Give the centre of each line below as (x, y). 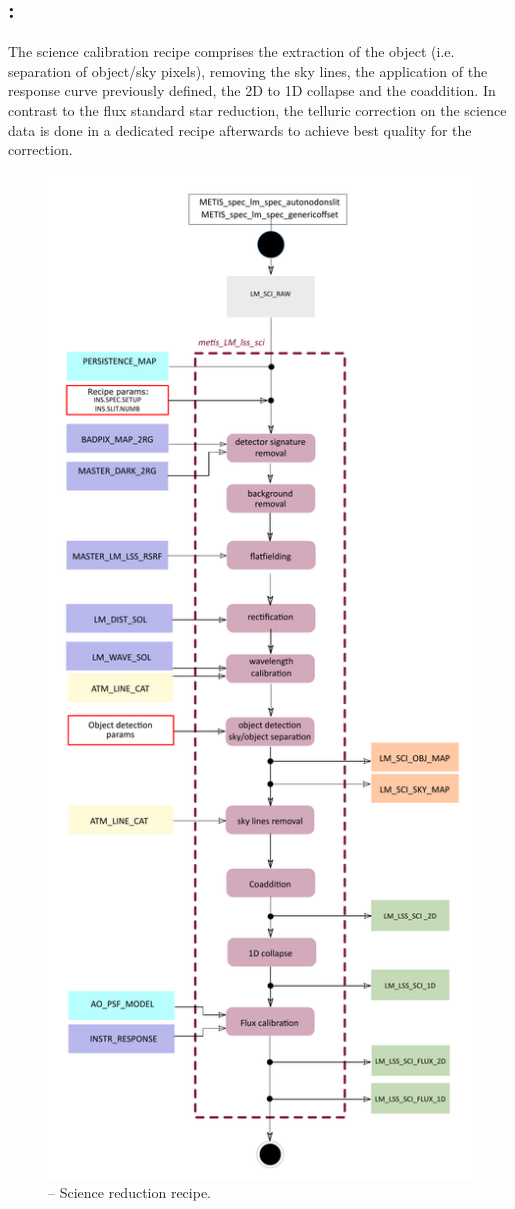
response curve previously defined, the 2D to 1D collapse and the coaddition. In (252, 90)
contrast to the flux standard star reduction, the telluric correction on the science (257, 109)
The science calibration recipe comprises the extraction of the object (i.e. (231, 51)
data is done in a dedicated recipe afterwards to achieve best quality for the (240, 129)
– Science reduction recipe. (130, 1192)
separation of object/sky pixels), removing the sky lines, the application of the (248, 70)
